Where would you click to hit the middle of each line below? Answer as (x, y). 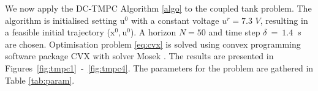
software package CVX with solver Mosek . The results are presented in (139, 56)
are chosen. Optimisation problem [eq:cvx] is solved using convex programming (153, 44)
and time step (234, 32)
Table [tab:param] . (40, 80)
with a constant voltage (175, 20)
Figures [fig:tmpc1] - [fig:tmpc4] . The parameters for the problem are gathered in (159, 67)
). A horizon (153, 32)
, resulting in (284, 20)
